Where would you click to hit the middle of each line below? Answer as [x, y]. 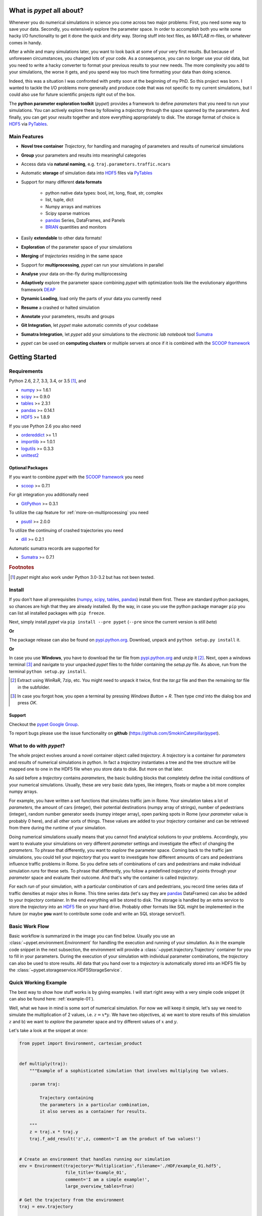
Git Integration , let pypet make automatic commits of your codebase [90, 325]
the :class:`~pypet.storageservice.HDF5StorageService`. [65, 970]
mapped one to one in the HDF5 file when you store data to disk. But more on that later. [96, 769]
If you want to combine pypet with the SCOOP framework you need [76, 477]
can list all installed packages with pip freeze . [57, 613]
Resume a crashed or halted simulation [60, 307]
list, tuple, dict [59, 200]
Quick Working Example [38, 983]
